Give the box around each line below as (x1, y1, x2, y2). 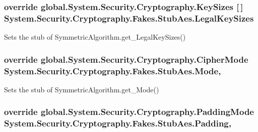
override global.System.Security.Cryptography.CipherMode (4, 53, 248, 65)
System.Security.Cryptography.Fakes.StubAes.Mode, (4, 64, 221, 77)
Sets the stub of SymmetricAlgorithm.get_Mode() (4, 84, 159, 94)
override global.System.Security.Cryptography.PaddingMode (4, 105, 254, 118)
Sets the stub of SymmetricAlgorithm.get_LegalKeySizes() (4, 32, 186, 42)
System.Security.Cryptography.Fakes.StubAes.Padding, (4, 117, 231, 129)
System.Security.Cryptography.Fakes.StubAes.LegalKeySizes (4, 12, 254, 24)
